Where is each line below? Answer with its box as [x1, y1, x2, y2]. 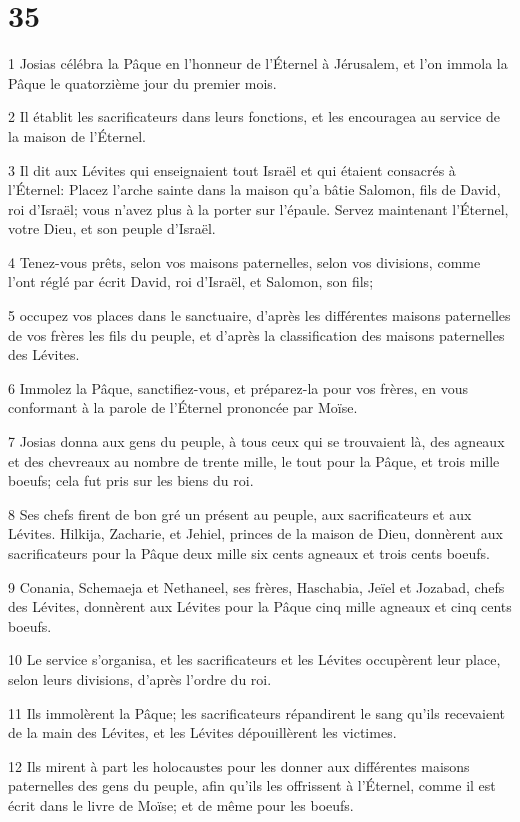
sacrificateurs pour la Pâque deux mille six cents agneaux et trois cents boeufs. [8, 543, 490, 563]
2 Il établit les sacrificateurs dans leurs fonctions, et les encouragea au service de [8, 106, 500, 127]
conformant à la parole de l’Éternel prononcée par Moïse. [8, 397, 358, 418]
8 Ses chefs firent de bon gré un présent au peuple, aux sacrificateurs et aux [8, 503, 472, 524]
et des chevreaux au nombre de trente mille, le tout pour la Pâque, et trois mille [8, 450, 500, 471]
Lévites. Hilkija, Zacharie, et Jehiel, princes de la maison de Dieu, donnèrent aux [8, 523, 503, 544]
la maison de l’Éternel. [8, 125, 146, 146]
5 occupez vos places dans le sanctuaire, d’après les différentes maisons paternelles [8, 305, 511, 326]
